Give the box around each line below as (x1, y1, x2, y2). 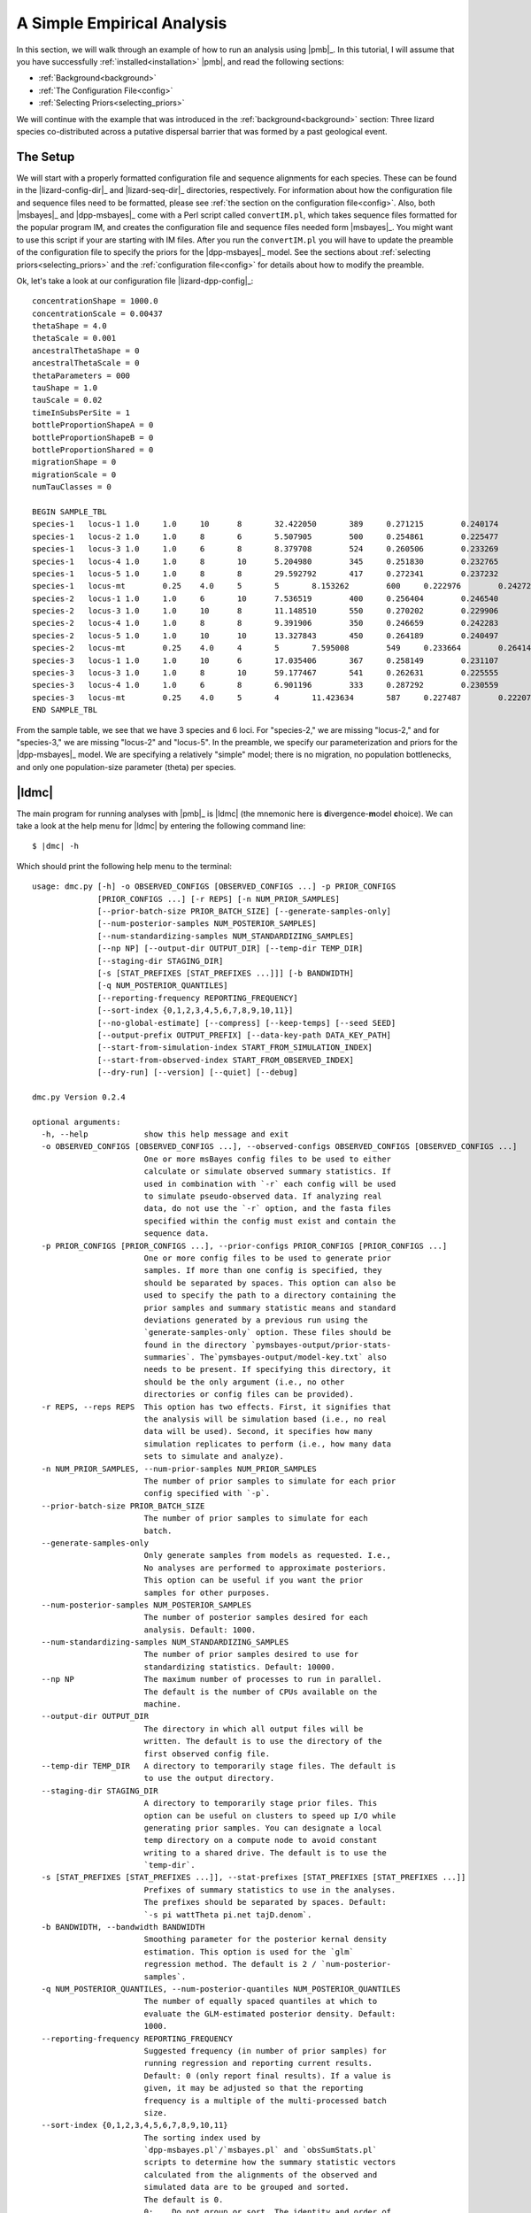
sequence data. (143, 1229, 210, 1238)
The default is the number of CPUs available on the (143, 1686, 378, 1697)
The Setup (16, 149, 75, 164)
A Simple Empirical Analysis (16, 13, 227, 33)
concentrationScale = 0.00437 (32, 308, 164, 319)
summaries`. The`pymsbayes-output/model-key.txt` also (143, 1353, 387, 1362)
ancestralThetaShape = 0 (32, 345, 140, 356)
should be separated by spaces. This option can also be (143, 1277, 396, 1288)
